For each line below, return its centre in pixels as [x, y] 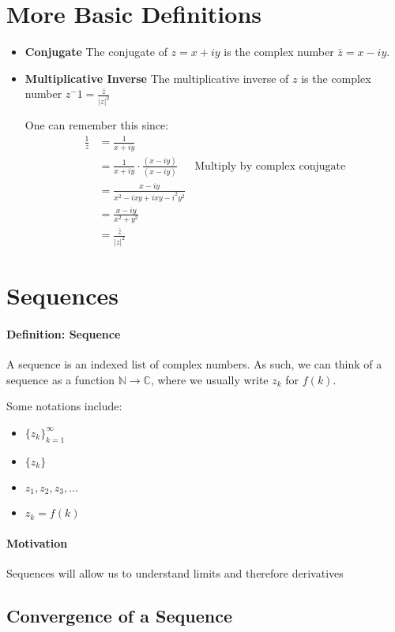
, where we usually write [209, 379]
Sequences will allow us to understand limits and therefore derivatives [175, 572]
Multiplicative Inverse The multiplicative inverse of [157, 78]
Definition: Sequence [64, 333]
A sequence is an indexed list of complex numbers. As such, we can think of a [194, 364]
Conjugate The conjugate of [96, 52]
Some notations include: [64, 406]
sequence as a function [61, 379]
